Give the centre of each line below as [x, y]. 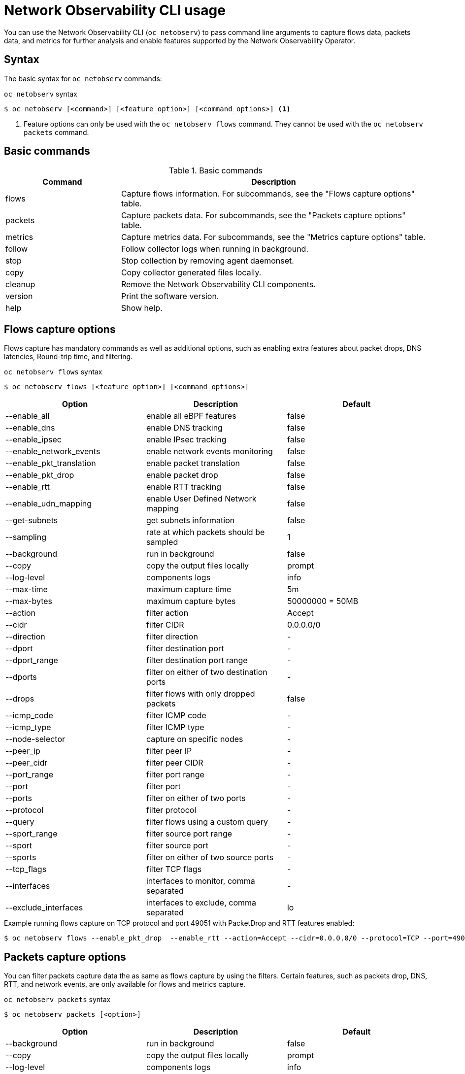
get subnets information [190, 520]
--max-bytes [29, 601]
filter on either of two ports [196, 798]
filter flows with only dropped [200, 694]
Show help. [142, 308]
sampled [162, 542]
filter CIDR [165, 625]
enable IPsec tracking [186, 440]
